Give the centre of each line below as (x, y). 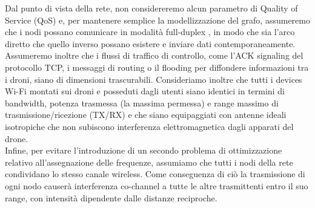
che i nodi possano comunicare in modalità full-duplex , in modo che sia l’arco (150, 32)
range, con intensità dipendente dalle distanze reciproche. (111, 197)
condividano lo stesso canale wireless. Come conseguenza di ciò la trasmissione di (155, 174)
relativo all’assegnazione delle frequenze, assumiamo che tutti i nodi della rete (149, 162)
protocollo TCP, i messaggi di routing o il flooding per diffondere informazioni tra (157, 67)
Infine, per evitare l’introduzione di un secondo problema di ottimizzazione (144, 150)
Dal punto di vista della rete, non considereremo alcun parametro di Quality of (151, 8)
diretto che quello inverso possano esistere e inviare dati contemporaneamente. (150, 43)
